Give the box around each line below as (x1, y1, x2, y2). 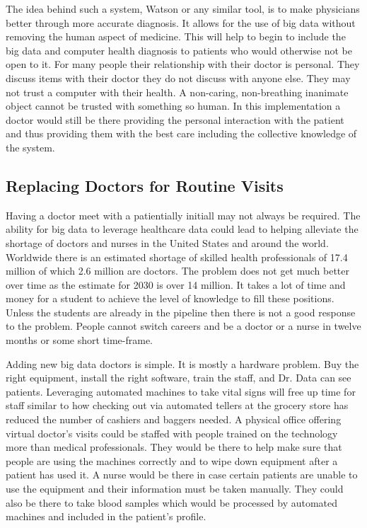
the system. (6, 139, 55, 154)
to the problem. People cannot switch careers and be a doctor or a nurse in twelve (6, 318, 361, 333)
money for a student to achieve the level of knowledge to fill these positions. (6, 291, 334, 306)
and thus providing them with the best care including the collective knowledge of (6, 126, 357, 141)
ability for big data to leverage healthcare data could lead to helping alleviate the (6, 222, 359, 236)
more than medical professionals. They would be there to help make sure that (6, 440, 342, 454)
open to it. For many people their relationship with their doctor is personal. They (6, 57, 360, 71)
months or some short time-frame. (6, 333, 153, 348)
